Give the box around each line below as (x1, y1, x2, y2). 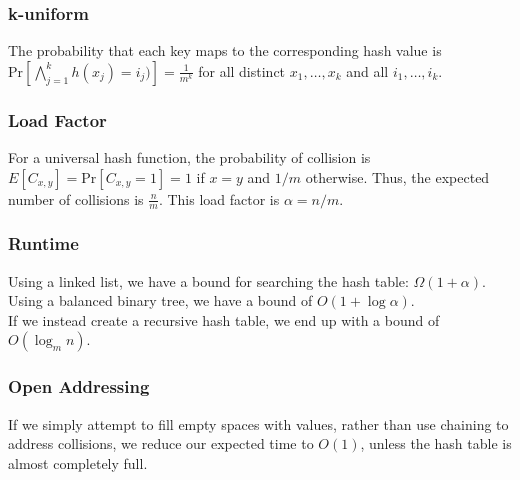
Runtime (8, 231, 79, 256)
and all (346, 60, 389, 81)
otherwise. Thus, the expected (305, 166, 490, 187)
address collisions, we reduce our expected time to (8, 433, 314, 454)
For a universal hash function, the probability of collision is (8, 147, 371, 168)
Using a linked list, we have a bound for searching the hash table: (8, 270, 409, 291)
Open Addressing (8, 374, 150, 399)
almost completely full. (8, 452, 148, 473)
